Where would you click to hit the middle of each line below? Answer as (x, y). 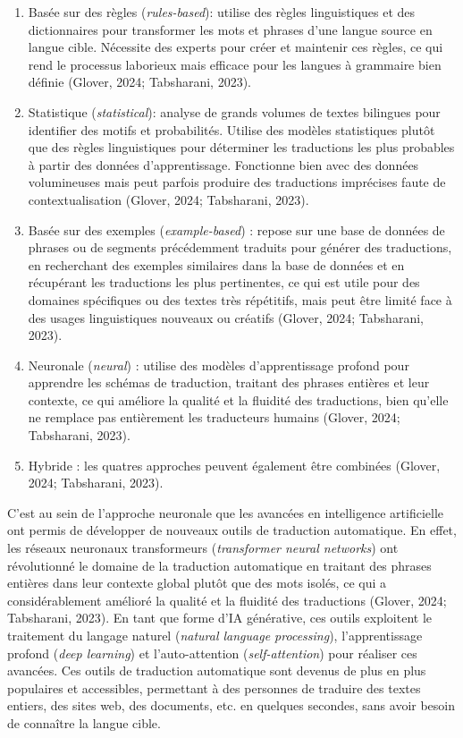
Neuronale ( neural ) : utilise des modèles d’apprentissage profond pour (219, 365)
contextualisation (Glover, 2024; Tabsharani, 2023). (168, 199)
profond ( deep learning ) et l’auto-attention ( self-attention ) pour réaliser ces (212, 653)
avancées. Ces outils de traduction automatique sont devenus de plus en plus (217, 670)
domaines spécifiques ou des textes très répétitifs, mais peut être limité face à (240, 299)
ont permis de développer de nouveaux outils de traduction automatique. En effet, (232, 530)
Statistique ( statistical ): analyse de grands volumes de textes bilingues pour (234, 111)
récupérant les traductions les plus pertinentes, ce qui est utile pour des (224, 282)
